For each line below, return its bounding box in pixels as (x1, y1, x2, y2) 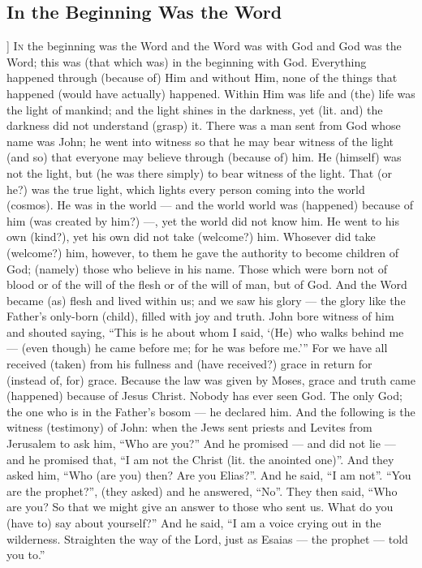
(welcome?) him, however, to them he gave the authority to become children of (6, 243, 399, 260)
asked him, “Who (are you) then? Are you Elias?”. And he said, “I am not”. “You (6, 467, 411, 484)
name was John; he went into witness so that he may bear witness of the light (6, 132, 394, 149)
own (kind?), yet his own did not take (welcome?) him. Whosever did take (6, 228, 376, 245)
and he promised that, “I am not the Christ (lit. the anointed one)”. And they (6, 450, 394, 467)
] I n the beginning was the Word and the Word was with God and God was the (6, 37, 402, 54)
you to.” (6, 546, 45, 563)
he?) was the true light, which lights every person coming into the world (6, 180, 365, 197)
